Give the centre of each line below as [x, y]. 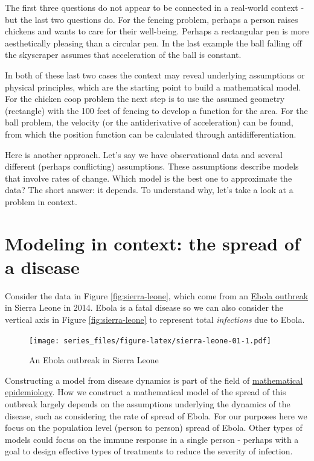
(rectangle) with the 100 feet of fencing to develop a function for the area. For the [156, 110]
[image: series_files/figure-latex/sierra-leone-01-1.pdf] [150, 341]
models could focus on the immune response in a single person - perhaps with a [152, 439]
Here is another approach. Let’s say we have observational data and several [144, 154]
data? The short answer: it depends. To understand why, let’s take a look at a [149, 190]
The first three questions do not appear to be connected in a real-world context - [155, 7]
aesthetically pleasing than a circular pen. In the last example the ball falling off [153, 43]
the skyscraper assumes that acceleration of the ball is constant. [123, 55]
